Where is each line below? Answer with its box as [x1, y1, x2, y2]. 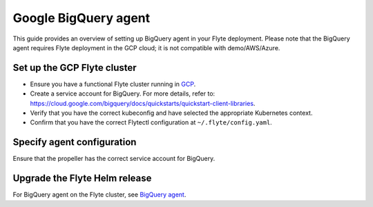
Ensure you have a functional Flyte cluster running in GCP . [30, 80, 196, 88]
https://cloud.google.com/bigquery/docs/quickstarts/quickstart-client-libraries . [30, 99, 256, 107]
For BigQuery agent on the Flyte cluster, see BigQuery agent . [12, 190, 186, 199]
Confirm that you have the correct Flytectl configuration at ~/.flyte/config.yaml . [30, 118, 272, 127]
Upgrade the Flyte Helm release [12, 173, 152, 184]
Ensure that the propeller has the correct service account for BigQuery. [12, 155, 216, 163]
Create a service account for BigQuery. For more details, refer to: [30, 89, 216, 98]
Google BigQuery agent [12, 10, 151, 25]
